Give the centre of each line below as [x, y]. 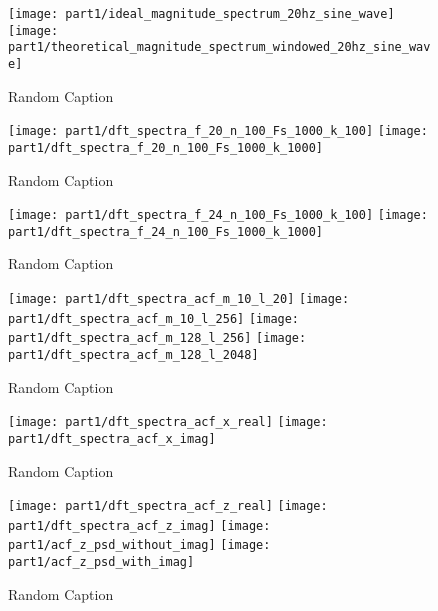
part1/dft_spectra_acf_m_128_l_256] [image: [157, 338]
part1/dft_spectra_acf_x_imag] [112, 438]
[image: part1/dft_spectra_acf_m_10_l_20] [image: [179, 299]
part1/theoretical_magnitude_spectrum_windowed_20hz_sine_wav [219, 47]
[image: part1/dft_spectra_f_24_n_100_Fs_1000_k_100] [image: [218, 215]
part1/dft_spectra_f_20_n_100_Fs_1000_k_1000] [165, 147]
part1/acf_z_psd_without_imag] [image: [139, 545]
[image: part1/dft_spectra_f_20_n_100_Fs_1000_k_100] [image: [218, 131]
